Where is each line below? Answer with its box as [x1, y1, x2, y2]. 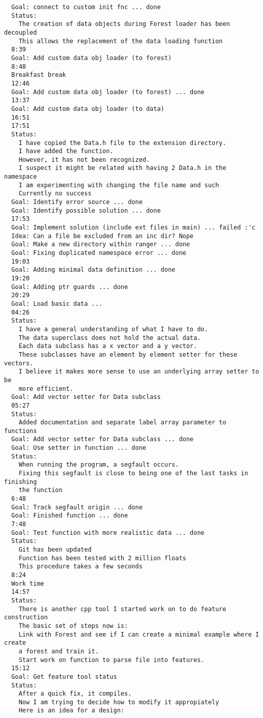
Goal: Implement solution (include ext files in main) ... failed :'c [11, 224, 255, 232]
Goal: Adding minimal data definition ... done [11, 266, 176, 274]
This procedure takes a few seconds [18, 563, 143, 570]
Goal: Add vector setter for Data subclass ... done [11, 436, 194, 443]
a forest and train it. [18, 647, 99, 655]
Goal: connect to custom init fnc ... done [11, 4, 161, 11]
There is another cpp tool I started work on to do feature [18, 605, 226, 613]
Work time [11, 580, 44, 587]
